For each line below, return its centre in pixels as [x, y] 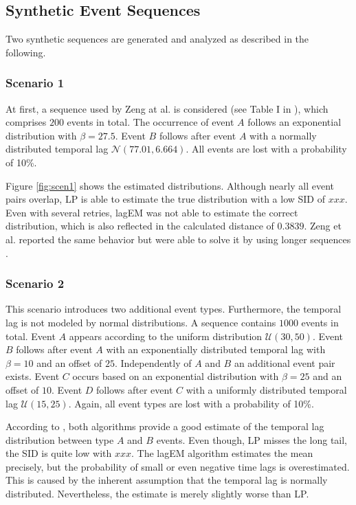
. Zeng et [323, 226]
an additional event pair [285, 362]
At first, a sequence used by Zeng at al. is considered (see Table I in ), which [167, 108]
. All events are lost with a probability [266, 149]
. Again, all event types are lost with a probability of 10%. [191, 403]
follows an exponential [294, 122]
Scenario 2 [35, 283]
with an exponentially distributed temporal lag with [216, 349]
